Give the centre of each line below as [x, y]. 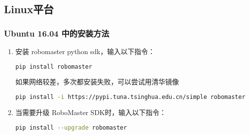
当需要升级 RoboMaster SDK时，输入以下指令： [91, 112]
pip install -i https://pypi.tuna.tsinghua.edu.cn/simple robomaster [130, 97]
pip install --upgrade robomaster [71, 127]
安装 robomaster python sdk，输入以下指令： [85, 51]
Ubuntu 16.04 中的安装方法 [57, 33]
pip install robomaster [54, 67]
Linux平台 [29, 9]
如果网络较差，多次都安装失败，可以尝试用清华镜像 [97, 82]
